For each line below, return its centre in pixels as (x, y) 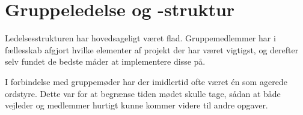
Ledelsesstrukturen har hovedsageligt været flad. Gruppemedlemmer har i (140, 38)
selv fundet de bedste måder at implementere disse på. (105, 61)
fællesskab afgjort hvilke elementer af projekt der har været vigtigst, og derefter (152, 49)
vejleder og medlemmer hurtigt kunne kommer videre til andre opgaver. (136, 105)
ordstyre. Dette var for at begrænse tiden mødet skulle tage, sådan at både (143, 93)
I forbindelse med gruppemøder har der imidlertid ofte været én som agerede (146, 81)
